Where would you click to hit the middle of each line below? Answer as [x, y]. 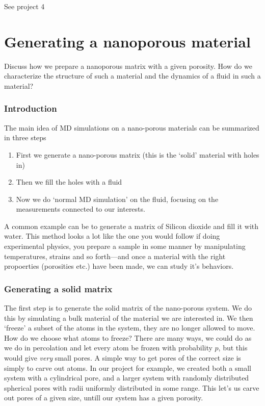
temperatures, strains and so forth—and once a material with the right [115, 256]
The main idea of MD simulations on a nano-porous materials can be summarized [132, 127]
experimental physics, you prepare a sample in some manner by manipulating [125, 246]
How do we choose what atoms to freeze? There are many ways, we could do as [128, 337]
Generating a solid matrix [58, 288]
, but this [233, 348]
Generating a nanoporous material [127, 41]
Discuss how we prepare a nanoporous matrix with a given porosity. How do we [128, 66]
